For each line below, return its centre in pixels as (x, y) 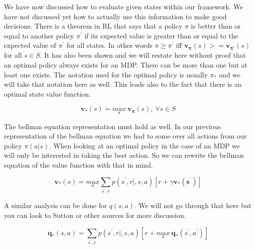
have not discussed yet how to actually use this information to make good (115, 16)
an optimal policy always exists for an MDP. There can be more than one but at (126, 64)
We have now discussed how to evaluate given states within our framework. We (124, 6)
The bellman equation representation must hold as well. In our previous (112, 126)
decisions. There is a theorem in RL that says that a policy (93, 26)
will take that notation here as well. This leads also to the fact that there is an (123, 84)
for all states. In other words (109, 45)
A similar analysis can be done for (55, 205)
